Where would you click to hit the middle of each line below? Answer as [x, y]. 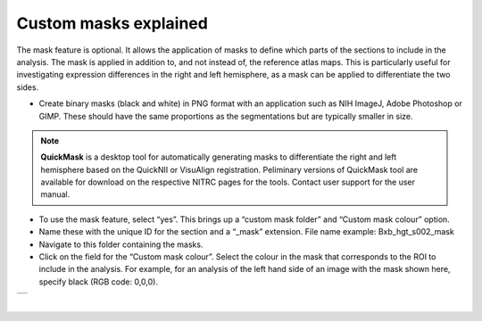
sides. [28, 87]
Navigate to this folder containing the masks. [121, 244]
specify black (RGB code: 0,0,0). [98, 282]
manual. [55, 194]
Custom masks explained [112, 23]
